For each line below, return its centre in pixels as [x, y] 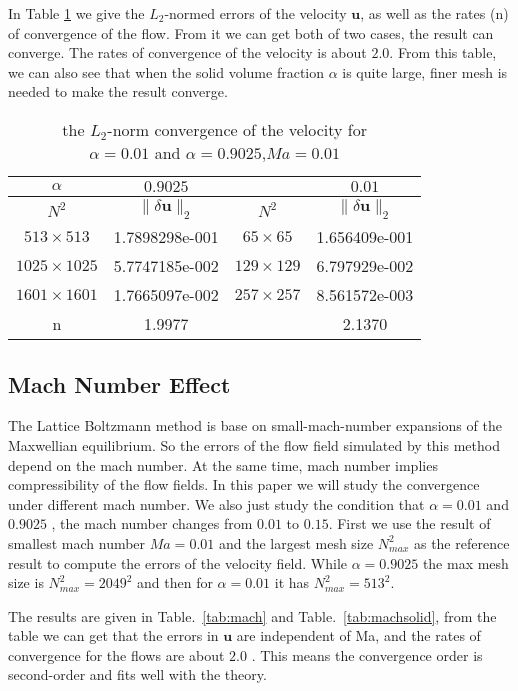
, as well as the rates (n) [434, 13]
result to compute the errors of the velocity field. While [178, 562]
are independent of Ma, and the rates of [358, 635]
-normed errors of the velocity [255, 13]
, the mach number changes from [152, 523]
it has [292, 582]
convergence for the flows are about [116, 654]
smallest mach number [77, 542]
